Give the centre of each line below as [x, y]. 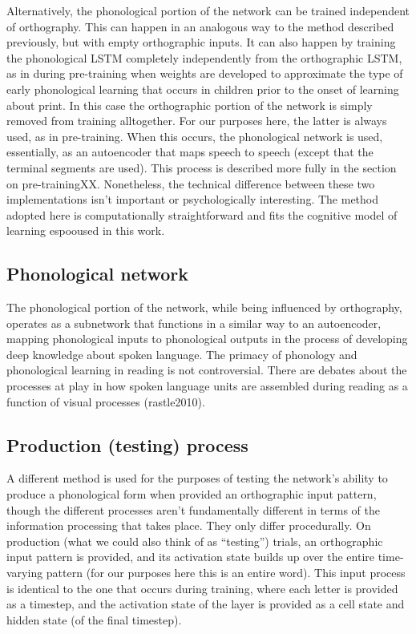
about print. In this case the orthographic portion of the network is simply [190, 105]
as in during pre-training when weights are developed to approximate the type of [205, 73]
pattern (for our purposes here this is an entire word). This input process [226, 573]
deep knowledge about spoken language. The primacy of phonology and [182, 354]
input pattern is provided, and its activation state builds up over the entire [191, 557]
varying [25, 573]
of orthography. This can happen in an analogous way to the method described [200, 26]
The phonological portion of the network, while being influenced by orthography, [204, 307]
